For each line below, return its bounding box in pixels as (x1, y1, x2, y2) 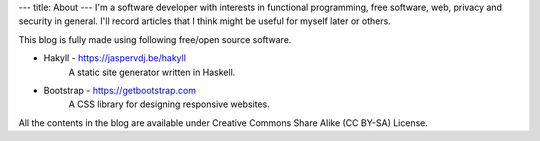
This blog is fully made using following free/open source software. (18, 33, 292, 45)
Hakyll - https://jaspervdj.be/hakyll (43, 52, 187, 64)
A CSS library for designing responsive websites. (68, 98, 270, 110)
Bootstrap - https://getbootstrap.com (43, 84, 197, 96)
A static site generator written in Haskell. (68, 66, 236, 78)
